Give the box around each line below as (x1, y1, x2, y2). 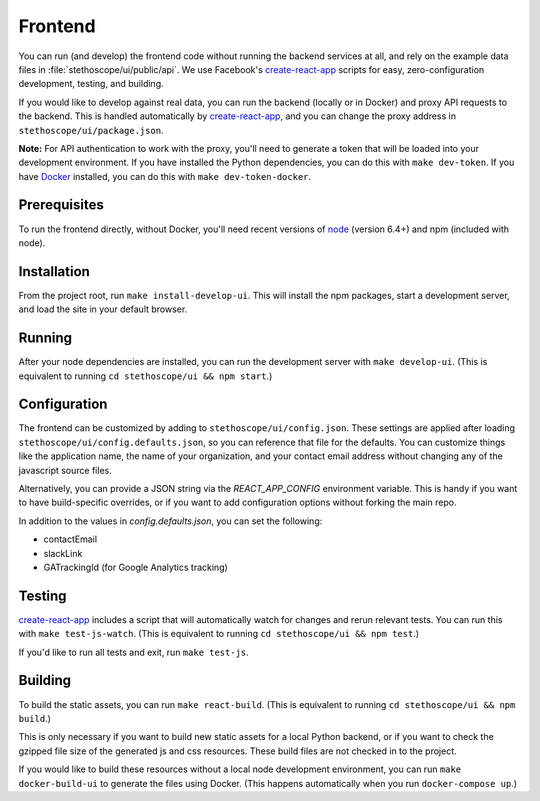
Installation (18, 263, 90, 280)
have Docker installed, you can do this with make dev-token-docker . (18, 170, 312, 182)
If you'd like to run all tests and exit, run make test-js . (18, 646, 249, 658)
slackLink (43, 547, 83, 559)
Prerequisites (18, 196, 104, 214)
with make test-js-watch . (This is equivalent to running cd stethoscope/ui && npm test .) (18, 628, 420, 640)
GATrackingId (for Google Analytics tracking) (43, 561, 229, 573)
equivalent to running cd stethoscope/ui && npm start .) (18, 370, 273, 382)
